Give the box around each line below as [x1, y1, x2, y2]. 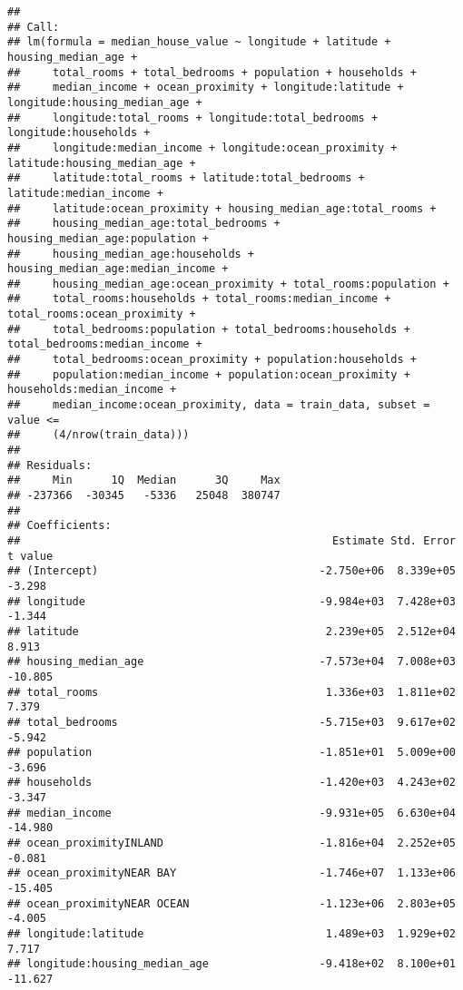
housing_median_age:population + [7, 231, 209, 245]
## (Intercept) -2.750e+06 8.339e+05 [7, 564, 456, 578]
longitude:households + [7, 126, 151, 140]
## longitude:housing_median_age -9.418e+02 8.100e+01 [7, 957, 456, 971]
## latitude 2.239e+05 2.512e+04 [7, 624, 456, 638]
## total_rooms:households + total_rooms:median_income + [7, 292, 391, 306]
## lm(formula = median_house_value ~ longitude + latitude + [7, 35, 391, 49]
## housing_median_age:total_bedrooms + [7, 217, 281, 230]
